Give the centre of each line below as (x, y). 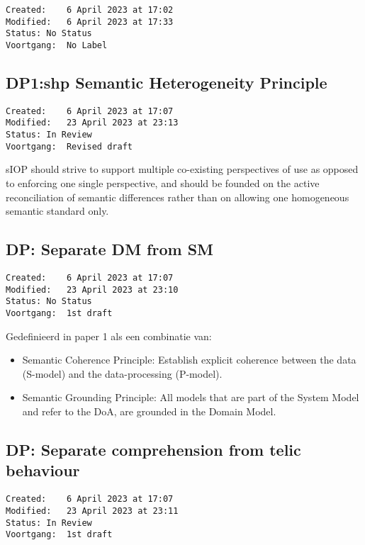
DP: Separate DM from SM (110, 249)
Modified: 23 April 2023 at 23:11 (92, 511)
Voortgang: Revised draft (69, 146)
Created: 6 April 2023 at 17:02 (90, 10)
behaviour (43, 470)
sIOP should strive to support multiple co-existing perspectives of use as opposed (182, 169)
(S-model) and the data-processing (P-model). (122, 373)
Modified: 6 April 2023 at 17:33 (90, 22)
